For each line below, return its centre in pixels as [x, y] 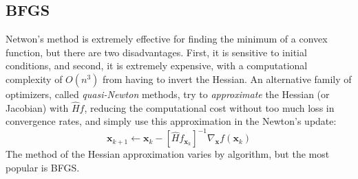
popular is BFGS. [43, 168]
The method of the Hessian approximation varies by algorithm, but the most [168, 154]
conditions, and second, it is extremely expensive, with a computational [157, 65]
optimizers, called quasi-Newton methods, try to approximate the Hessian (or [168, 94]
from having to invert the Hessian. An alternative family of [227, 79]
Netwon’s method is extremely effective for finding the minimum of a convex [167, 39]
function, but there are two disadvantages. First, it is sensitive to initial [156, 52]
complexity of [34, 79]
